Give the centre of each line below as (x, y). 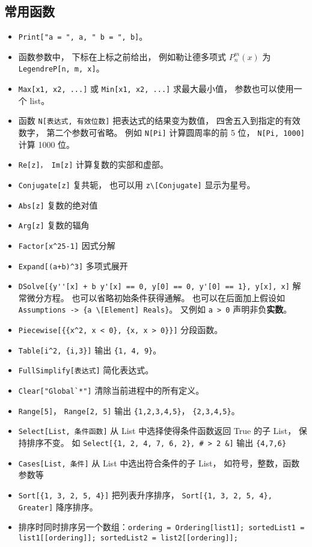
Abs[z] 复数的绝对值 (58, 205)
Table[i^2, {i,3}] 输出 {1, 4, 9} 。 (90, 350)
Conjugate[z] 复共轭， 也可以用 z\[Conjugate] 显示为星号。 (137, 184)
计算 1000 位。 (47, 144)
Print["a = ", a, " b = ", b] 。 (83, 36)
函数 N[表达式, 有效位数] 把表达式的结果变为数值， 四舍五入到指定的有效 (159, 121)
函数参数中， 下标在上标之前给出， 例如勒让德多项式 (122, 56)
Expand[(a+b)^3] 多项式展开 (73, 265)
